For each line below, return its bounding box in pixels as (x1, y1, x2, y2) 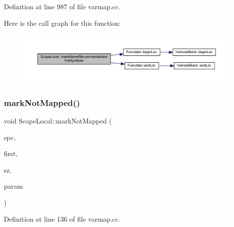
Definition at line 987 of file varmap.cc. (4, 1, 120, 11)
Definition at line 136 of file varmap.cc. (4, 213, 120, 224)
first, (4, 148, 18, 158)
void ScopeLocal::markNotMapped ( (4, 116, 112, 126)
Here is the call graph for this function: (4, 17, 121, 28)
